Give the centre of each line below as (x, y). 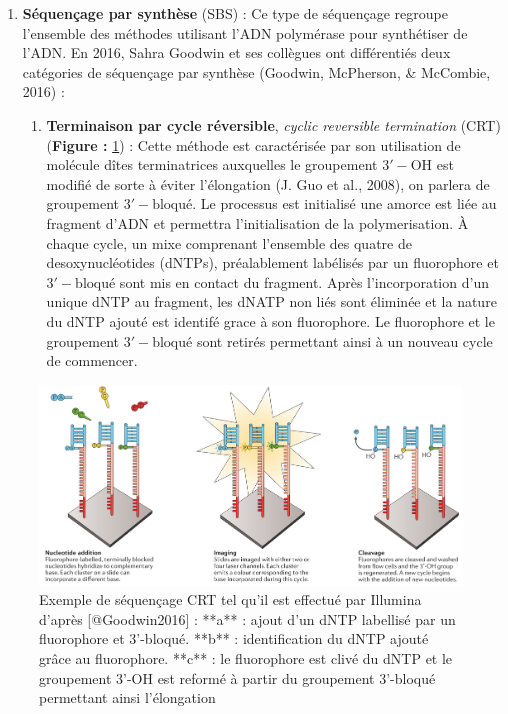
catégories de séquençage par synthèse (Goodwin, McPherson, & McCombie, (256, 71)
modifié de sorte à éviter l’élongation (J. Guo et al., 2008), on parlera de (268, 183)
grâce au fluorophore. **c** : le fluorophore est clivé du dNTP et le (246, 658)
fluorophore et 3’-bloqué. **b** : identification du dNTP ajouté (234, 638)
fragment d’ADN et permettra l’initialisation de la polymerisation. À (257, 222)
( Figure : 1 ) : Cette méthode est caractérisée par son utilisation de (253, 144)
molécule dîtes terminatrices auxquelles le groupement (212, 164)
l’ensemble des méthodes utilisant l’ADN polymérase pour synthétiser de (245, 32)
